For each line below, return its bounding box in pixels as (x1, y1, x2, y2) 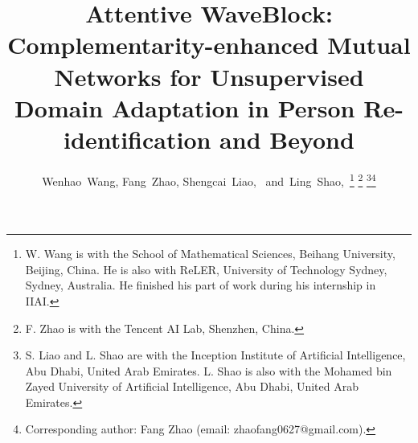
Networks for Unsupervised (54, 59, 364, 92)
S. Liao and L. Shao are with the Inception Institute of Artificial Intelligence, (25, 347, 406, 363)
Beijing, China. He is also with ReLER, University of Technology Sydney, (25, 260, 387, 277)
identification (64, 122, 211, 155)
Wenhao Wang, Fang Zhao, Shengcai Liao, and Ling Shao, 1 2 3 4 (42, 170, 376, 189)
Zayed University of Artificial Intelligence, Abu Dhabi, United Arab (25, 378, 359, 395)
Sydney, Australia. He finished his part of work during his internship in (25, 277, 376, 293)
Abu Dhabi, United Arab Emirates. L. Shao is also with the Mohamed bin (25, 362, 392, 379)
